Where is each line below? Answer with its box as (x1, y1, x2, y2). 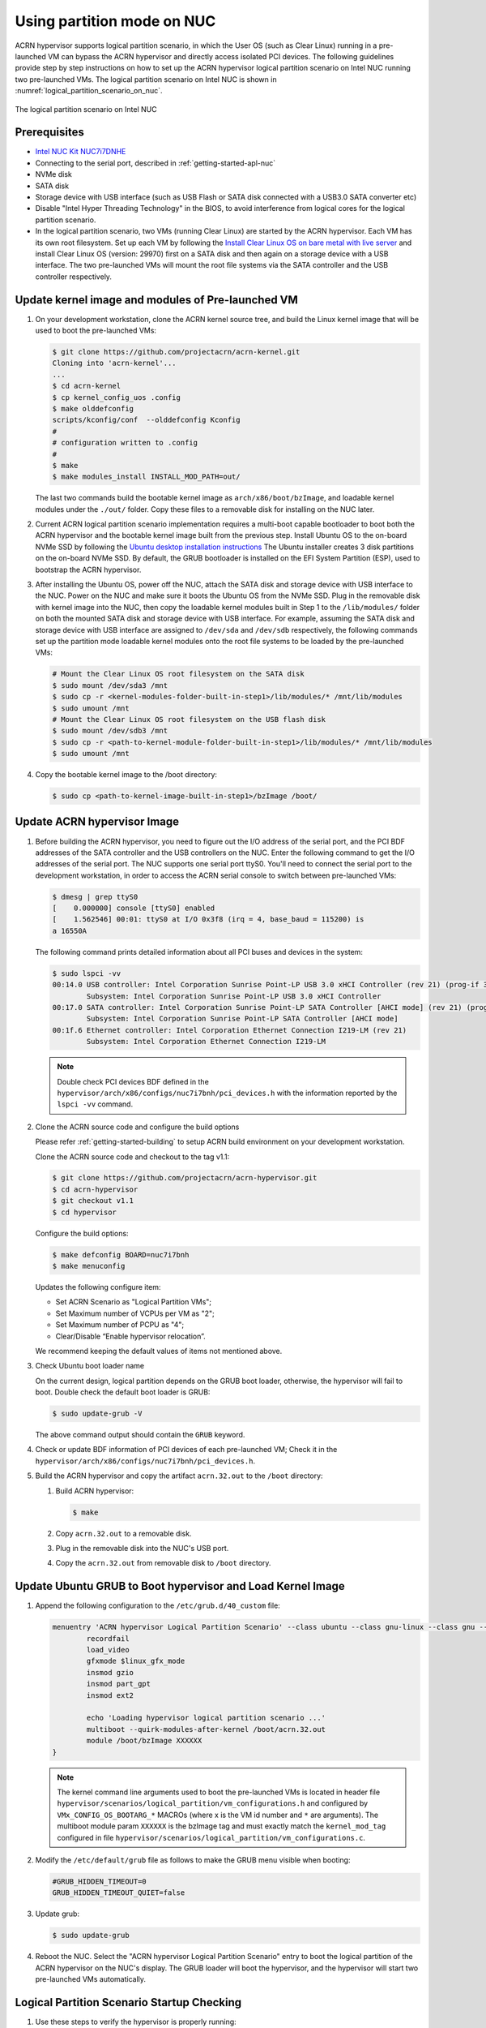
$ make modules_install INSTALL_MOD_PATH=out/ (52, 472, 241, 482)
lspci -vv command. (57, 1099, 134, 1109)
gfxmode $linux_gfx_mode (86, 1656, 185, 1666)
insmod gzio (86, 1668, 134, 1677)
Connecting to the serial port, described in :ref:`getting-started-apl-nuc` (35, 158, 276, 168)
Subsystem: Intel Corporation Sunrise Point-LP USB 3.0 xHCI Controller (86, 991, 382, 1001)
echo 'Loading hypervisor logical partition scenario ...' (86, 1713, 326, 1723)
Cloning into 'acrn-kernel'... (52, 359, 177, 368)
